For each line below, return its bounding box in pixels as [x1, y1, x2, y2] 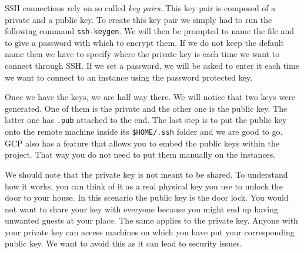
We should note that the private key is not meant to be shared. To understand [5, 168, 288, 180]
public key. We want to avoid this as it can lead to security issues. [5, 237, 242, 249]
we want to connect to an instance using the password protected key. [5, 71, 253, 83]
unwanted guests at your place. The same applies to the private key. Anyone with [5, 214, 298, 227]
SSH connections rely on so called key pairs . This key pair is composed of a [5, 2, 276, 14]
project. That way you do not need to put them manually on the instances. [5, 148, 276, 161]
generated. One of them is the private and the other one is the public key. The [5, 102, 288, 114]
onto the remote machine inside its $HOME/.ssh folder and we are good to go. [5, 125, 283, 138]
